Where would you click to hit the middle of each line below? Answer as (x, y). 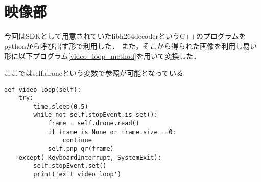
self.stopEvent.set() (70, 166)
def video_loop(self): (43, 89)
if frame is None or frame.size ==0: (112, 132)
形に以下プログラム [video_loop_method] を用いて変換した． (102, 56)
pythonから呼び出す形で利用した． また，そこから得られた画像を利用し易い (131, 46)
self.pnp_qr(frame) (81, 149)
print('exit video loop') (77, 175)
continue (77, 140)
